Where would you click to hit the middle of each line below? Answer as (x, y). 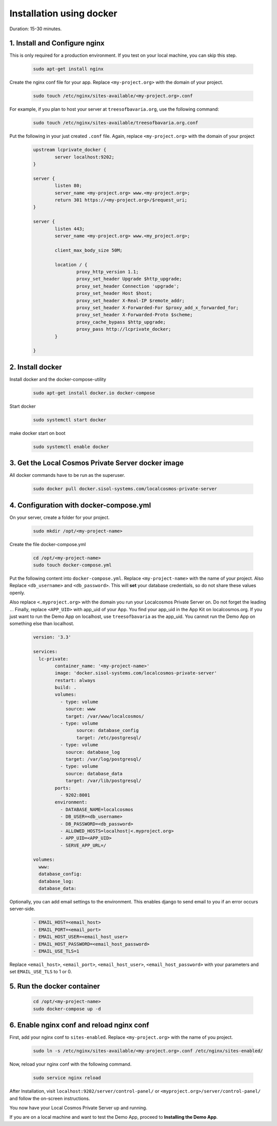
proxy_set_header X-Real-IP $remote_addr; (130, 300)
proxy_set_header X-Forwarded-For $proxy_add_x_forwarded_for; (157, 307)
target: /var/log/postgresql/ (103, 759)
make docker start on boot (37, 433)
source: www (81, 709)
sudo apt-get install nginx (68, 69)
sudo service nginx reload (67, 1078)
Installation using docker (63, 13)
